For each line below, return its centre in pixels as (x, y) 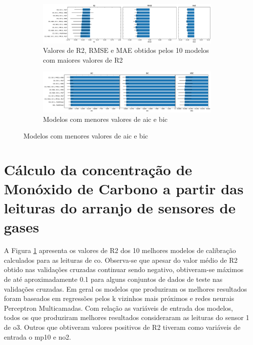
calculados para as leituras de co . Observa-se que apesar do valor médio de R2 (121, 260)
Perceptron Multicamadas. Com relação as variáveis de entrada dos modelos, (118, 308)
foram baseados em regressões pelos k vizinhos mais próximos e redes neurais (119, 298)
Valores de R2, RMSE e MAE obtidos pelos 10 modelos (126, 50)
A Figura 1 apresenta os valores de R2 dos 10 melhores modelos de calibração (120, 250)
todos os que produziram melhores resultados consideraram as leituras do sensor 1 (127, 317)
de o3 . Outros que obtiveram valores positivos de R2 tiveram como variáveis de (122, 327)
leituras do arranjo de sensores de (120, 208)
